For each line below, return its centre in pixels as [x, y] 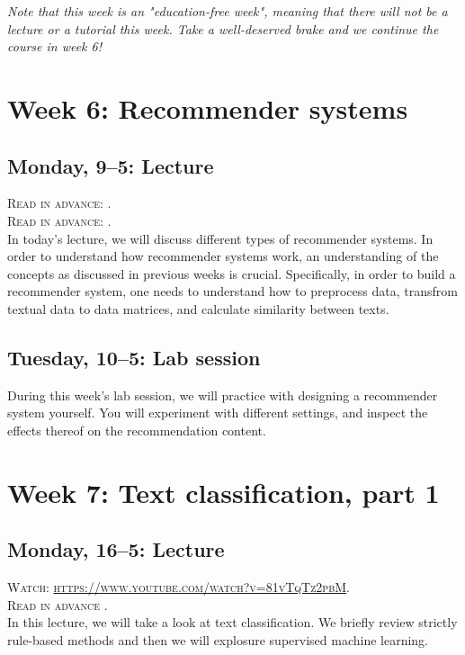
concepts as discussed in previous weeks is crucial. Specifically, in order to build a [232, 273]
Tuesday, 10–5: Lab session [134, 357]
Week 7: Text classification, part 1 [224, 492]
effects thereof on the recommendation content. [137, 430]
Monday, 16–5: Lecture [116, 549]
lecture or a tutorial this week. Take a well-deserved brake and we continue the [223, 28]
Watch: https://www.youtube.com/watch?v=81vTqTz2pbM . [179, 587]
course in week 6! [55, 46]
